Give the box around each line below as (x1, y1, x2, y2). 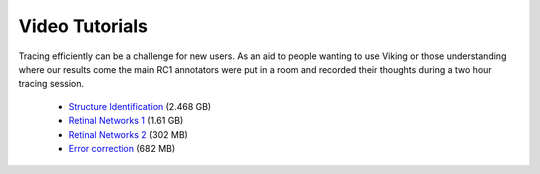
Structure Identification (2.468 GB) (68, 100, 212, 112)
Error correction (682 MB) (68, 142, 176, 154)
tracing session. (18, 78, 85, 90)
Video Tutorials (18, 15, 149, 37)
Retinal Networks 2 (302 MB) (68, 128, 189, 140)
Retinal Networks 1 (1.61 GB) (68, 115, 184, 127)
